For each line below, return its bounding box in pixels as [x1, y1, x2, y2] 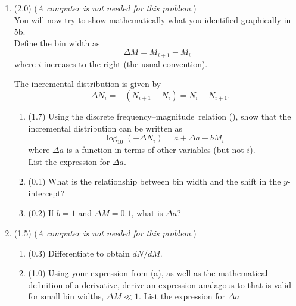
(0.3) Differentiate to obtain [28, 246, 130, 259]
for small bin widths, [28, 290, 104, 302]
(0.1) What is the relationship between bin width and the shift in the [28, 175, 281, 188]
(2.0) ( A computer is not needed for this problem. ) [14, 2, 197, 14]
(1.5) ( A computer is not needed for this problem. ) [14, 226, 197, 239]
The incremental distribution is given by [14, 77, 161, 90]
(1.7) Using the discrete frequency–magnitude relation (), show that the [28, 110, 291, 123]
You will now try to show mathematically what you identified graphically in [14, 13, 291, 26]
